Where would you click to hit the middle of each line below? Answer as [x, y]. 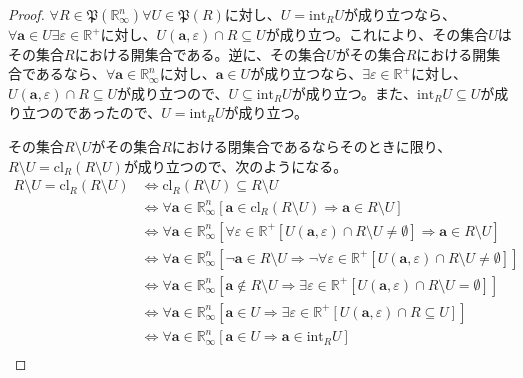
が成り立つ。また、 [354, 92]
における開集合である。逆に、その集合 [200, 53]
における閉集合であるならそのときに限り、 [311, 145]
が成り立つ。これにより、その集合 [377, 34]
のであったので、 [105, 112]
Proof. [26, 14]
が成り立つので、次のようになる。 [235, 165]
